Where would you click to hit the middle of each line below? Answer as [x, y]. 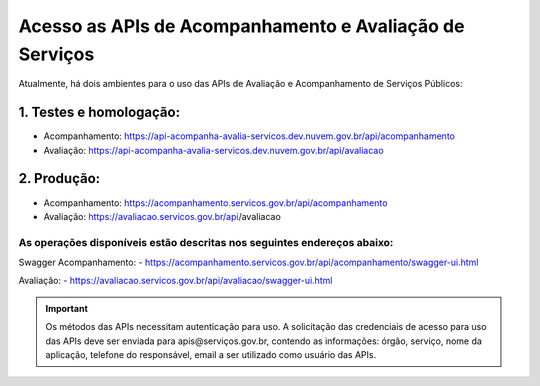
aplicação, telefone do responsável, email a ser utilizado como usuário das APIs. [211, 355]
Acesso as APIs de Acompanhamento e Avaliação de [241, 26]
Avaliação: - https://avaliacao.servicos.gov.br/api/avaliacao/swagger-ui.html [175, 281]
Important [67, 308]
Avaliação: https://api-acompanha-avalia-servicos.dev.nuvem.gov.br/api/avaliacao [213, 150]
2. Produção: [59, 178]
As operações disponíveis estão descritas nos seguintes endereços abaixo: [206, 242]
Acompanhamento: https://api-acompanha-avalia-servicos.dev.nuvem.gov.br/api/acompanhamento [249, 136]
